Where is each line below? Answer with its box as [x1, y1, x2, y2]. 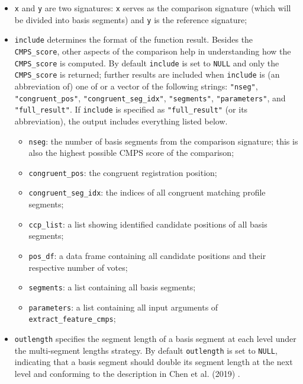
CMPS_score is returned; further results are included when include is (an [14, 68, 280, 81]
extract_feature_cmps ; [28, 312, 116, 325]
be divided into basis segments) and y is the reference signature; [14, 13, 247, 25]
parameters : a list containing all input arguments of [28, 300, 218, 313]
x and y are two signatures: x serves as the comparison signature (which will [14, 2, 291, 14]
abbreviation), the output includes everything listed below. [14, 114, 228, 127]
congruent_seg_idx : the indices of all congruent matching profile [28, 186, 266, 199]
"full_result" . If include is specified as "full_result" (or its [14, 103, 248, 116]
